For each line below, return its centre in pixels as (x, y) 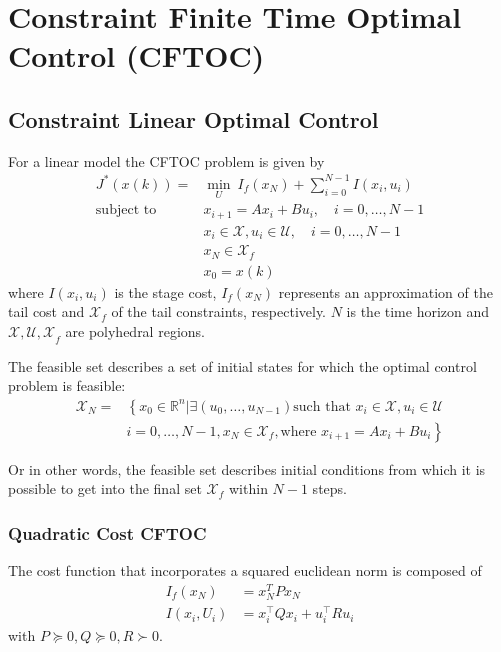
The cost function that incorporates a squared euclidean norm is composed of (245, 570)
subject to (126, 210)
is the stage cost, (165, 291)
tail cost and (46, 311)
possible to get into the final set (105, 488)
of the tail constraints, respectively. (219, 311)
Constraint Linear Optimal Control (193, 118)
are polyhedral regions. (135, 330)
